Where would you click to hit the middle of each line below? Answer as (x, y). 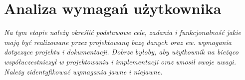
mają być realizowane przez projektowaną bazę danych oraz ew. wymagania (118, 42)
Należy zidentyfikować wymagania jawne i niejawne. (83, 71)
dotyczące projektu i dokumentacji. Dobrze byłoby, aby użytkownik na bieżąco (121, 52)
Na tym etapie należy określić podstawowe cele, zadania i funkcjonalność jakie (123, 32)
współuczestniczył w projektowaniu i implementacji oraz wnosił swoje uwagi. (120, 61)
